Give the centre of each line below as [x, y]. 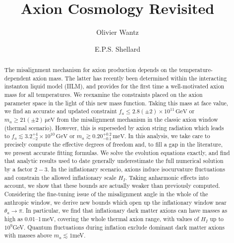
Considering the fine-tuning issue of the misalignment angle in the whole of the [106, 194]
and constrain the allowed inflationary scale [60, 177]
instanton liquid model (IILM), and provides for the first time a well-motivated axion [114, 86]
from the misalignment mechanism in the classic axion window [137, 120]
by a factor [18, 169]
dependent [18, 78]
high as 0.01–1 [23, 219]
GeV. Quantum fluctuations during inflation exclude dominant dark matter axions [118, 227]
